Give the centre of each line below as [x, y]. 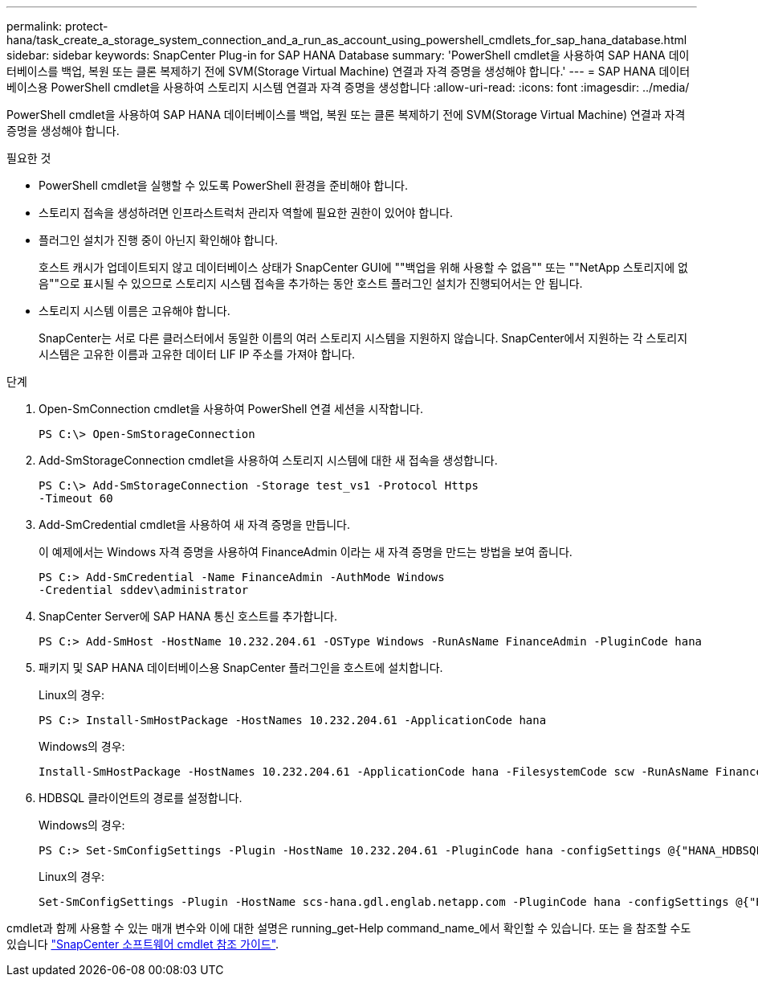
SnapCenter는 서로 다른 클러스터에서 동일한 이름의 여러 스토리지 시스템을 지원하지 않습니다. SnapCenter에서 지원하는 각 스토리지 [363, 338]
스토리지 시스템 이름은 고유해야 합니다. [134, 311]
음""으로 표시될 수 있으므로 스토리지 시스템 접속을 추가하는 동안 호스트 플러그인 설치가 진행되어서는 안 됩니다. [311, 283]
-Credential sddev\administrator [144, 590]
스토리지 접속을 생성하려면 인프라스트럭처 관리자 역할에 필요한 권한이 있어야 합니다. [246, 213]
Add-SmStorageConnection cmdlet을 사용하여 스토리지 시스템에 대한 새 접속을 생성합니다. [268, 460]
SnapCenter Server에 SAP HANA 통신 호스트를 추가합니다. [188, 616]
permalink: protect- [57, 26]
